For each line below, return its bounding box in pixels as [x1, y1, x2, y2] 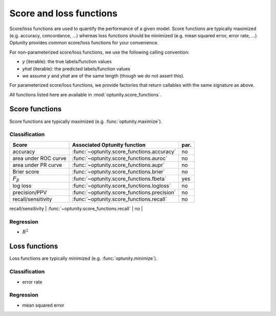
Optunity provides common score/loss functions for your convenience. [9, 40, 158, 46]
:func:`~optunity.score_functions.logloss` [72, 182, 171, 189]
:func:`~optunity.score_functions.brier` [72, 168, 165, 175]
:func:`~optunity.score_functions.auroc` [72, 155, 168, 162]
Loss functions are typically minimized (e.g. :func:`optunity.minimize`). [9, 255, 158, 261]
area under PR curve [12, 161, 62, 168]
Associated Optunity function [72, 141, 146, 148]
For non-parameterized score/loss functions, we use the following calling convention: [9, 49, 190, 55]
